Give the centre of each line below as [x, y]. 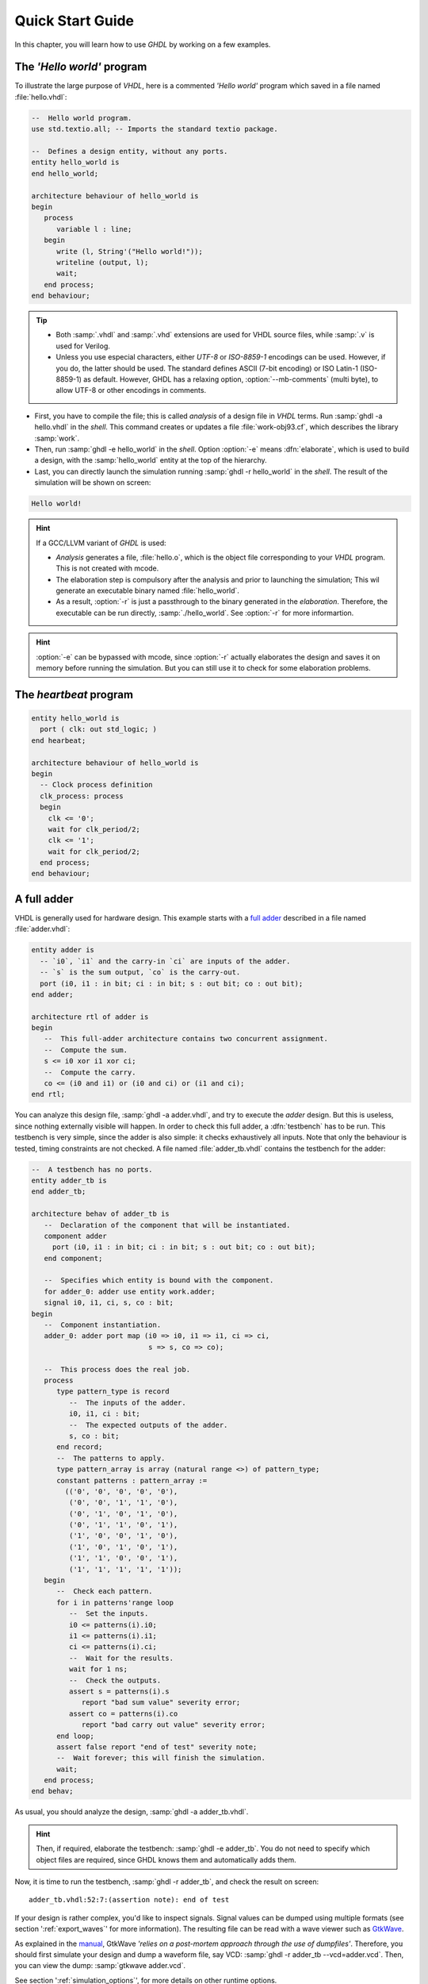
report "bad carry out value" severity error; [173, 1725]
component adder [75, 1236]
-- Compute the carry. [90, 1072]
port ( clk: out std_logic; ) [99, 729]
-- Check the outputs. [115, 1680]
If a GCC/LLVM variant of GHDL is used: [101, 543]
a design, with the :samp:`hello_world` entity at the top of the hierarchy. [151, 460]
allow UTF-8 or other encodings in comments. [131, 390]
